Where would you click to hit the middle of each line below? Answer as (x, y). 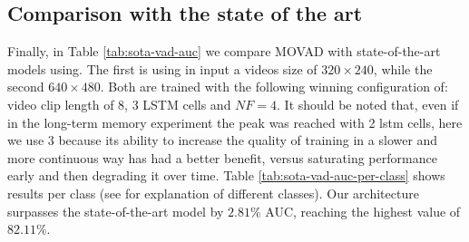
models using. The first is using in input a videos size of (162, 68)
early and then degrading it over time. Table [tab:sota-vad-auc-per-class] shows (226, 175)
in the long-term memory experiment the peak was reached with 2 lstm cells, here (235, 122)
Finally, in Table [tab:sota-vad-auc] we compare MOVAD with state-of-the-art (224, 51)
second (26, 87)
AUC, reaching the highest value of (363, 211)
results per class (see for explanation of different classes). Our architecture (213, 193)
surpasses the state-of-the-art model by (116, 211)
